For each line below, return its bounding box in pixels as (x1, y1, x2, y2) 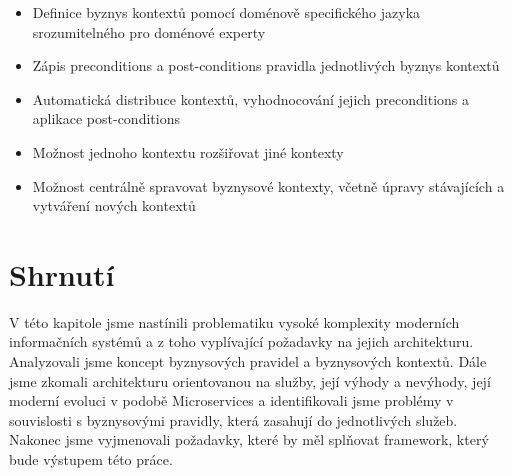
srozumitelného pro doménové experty (32, 21, 266, 42)
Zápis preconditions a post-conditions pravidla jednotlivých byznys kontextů (32, 55, 500, 76)
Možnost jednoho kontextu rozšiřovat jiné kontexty (32, 141, 344, 162)
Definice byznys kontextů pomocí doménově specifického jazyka (32, 2, 421, 22)
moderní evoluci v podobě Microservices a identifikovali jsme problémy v (9, 390, 454, 411)
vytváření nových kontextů (32, 195, 196, 216)
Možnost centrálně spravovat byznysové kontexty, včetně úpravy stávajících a (32, 175, 505, 196)
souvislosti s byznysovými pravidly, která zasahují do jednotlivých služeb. (9, 409, 458, 430)
